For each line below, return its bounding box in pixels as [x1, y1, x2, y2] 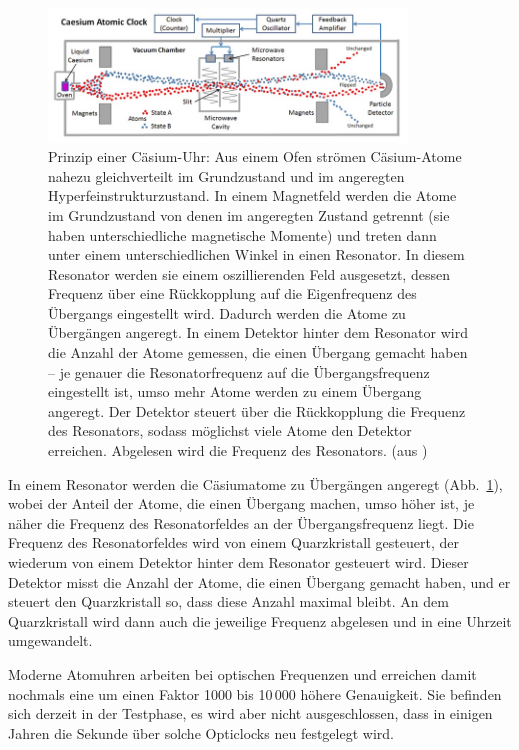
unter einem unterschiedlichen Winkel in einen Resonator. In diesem [48, 244, 465, 265]
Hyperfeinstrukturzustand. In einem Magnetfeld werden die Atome [48, 185, 457, 206]
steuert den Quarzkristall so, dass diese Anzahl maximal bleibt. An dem [8, 591, 449, 612]
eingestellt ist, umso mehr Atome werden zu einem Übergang [48, 381, 422, 402]
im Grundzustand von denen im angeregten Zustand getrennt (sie [48, 204, 450, 225]
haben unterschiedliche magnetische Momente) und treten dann [48, 224, 437, 245]
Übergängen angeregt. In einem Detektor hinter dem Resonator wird [48, 322, 468, 343]
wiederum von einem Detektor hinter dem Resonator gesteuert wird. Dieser [8, 552, 469, 572]
